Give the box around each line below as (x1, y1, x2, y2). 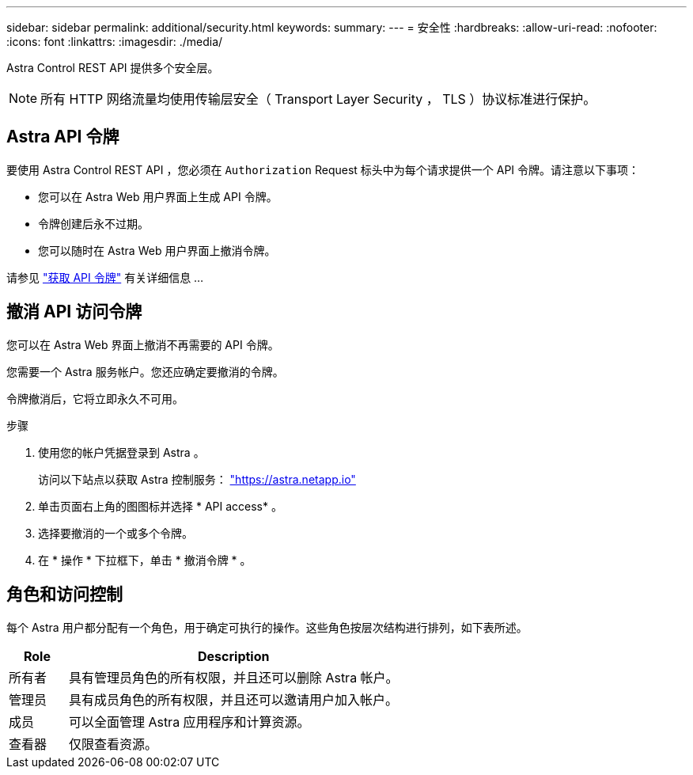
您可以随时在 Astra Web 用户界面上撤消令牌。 (38, 243, 276, 257)
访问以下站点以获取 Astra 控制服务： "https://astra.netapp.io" (38, 472, 356, 486)
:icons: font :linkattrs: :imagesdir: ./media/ (6, 35, 223, 48)
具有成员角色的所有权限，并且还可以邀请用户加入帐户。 (68, 691, 398, 708)
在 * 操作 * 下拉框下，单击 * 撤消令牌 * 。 (38, 553, 252, 567)
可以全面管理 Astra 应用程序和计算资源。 (68, 713, 310, 730)
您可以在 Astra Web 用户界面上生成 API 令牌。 (38, 189, 278, 203)
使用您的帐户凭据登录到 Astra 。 (38, 445, 205, 459)
